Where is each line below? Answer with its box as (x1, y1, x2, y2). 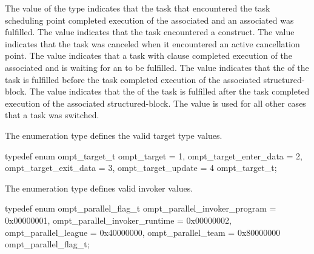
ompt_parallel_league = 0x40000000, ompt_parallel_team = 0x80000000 (5, 226, 281, 238)
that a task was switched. (5, 109, 99, 121)
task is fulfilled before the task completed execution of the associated (5, 73, 261, 85)
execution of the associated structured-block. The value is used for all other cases (5, 96, 306, 109)
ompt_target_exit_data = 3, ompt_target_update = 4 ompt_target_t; (5, 161, 277, 174)
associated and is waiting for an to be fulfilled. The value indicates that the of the (5, 61, 309, 73)
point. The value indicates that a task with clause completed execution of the (5, 49, 292, 62)
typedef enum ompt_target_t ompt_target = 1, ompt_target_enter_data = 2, (5, 149, 302, 162)
